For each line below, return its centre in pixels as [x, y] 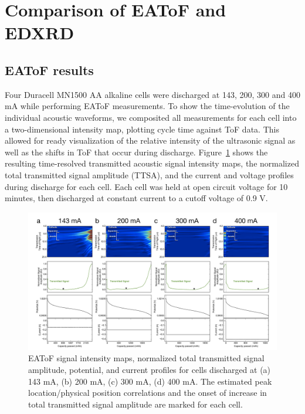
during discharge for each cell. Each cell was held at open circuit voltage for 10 [146, 186]
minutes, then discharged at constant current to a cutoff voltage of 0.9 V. [136, 198]
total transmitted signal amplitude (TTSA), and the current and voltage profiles [149, 174]
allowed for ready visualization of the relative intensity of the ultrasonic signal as [150, 140]
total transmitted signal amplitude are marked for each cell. [135, 404]
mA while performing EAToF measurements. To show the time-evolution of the [147, 106]
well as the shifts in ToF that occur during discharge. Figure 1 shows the [136, 152]
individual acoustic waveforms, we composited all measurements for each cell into [151, 117]
